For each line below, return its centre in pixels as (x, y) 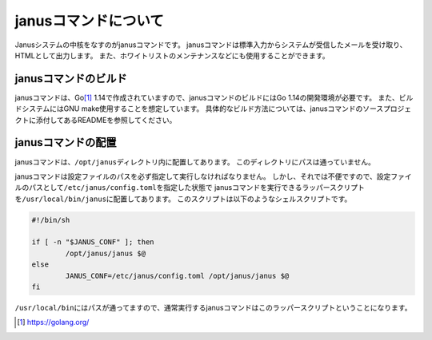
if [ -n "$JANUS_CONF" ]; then (93, 242)
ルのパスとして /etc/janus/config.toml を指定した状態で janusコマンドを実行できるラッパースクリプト (190, 188)
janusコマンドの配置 (66, 142)
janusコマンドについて (89, 21)
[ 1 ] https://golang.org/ (53, 322)
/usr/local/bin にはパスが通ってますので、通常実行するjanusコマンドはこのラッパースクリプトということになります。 (213, 308)
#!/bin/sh (51, 220)
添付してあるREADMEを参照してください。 (106, 120)
